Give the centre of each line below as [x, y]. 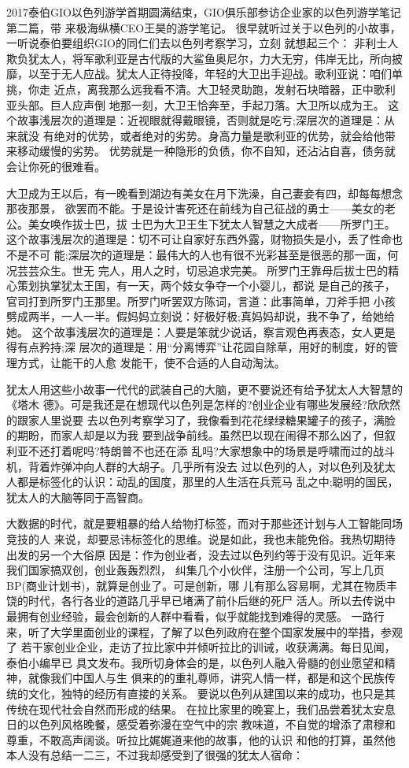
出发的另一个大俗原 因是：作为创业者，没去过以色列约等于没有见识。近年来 [201, 554]
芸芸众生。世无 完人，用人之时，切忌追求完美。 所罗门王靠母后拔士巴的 [203, 270]
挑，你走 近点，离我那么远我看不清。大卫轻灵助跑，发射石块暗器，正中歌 [195, 89]
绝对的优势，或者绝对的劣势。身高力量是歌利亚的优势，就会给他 [219, 135]
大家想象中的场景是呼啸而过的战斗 [306, 451]
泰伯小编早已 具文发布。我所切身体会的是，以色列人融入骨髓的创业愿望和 [195, 662]
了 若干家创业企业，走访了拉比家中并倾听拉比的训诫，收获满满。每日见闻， [201, 647]
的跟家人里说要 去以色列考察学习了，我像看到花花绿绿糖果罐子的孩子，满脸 [201, 419]
